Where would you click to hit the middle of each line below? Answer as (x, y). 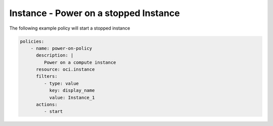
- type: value (61, 83)
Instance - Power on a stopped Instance (95, 13)
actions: (47, 105)
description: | (55, 55)
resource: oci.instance (65, 70)
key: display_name (72, 91)
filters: (47, 76)
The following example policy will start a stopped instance (70, 28)
